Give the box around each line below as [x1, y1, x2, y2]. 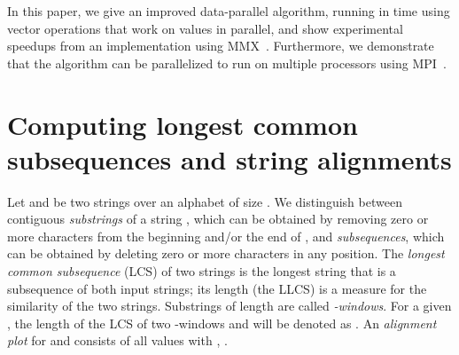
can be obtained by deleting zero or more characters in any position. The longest [7, 244, 445, 263]
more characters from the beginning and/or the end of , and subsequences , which [7, 226, 445, 245]
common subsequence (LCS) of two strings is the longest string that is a [7, 262, 396, 280]
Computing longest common [7, 106, 358, 142]
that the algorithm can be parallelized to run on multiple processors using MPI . [7, 53, 447, 72]
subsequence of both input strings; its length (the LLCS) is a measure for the [7, 279, 427, 297]
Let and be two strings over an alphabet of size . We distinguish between [7, 192, 402, 210]
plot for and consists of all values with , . [7, 331, 228, 350]
